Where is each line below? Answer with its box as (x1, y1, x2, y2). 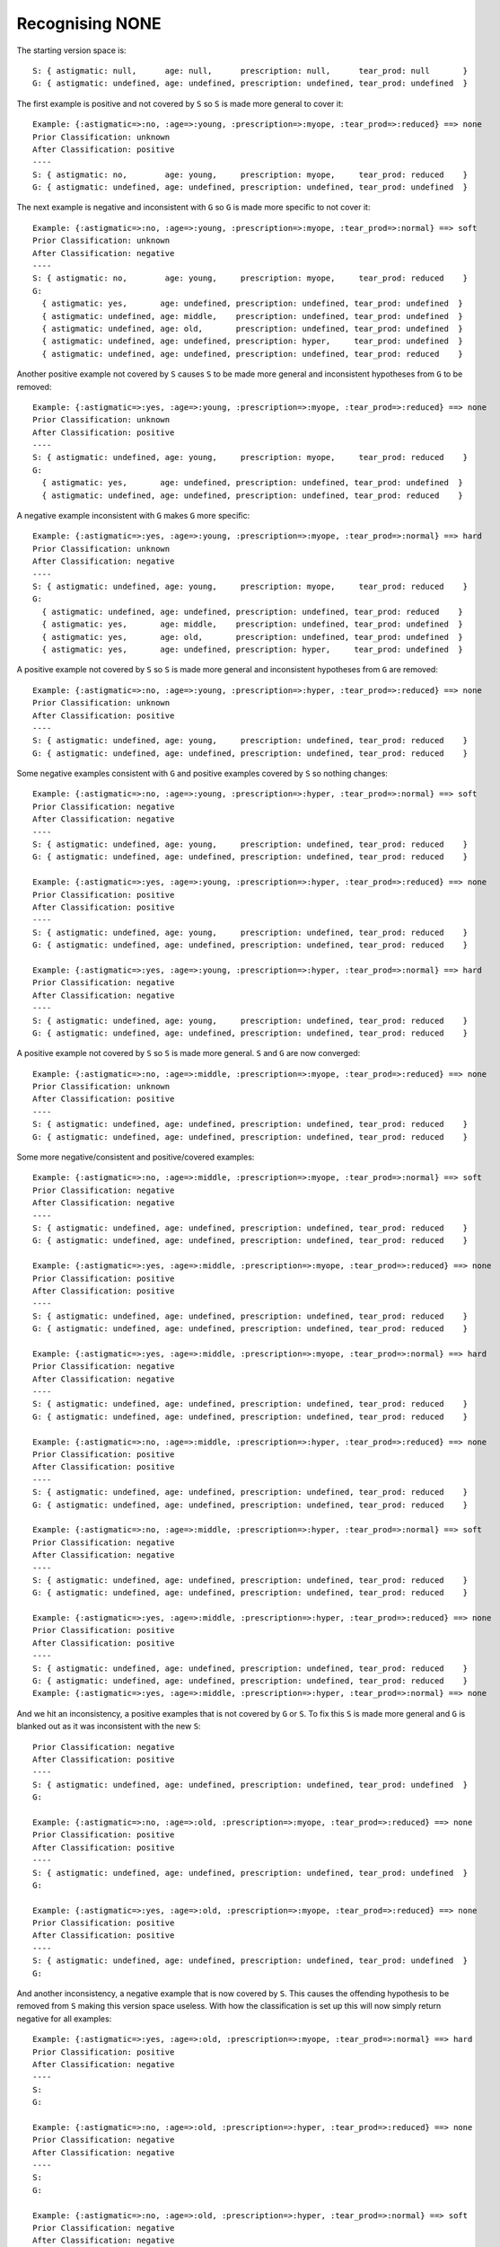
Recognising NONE (16, 13, 162, 33)
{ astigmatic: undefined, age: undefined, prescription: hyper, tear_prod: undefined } (41, 336, 464, 346)
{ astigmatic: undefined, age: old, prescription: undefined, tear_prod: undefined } (41, 324, 464, 333)
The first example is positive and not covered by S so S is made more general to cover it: (16, 98, 344, 109)
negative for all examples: (16, 2013, 112, 2024)
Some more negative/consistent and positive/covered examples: (16, 1151, 255, 1163)
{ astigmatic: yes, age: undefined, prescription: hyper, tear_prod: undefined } (41, 644, 464, 654)
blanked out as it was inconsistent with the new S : (16, 1721, 201, 1732)
